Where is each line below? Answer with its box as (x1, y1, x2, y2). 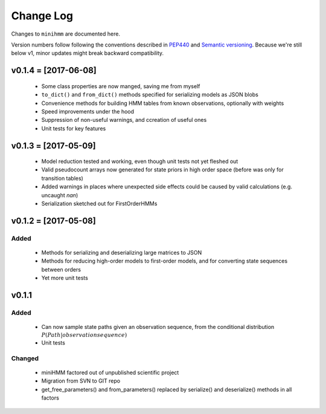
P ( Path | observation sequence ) (41, 331, 127, 338)
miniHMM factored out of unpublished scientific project (41, 369, 179, 377)
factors (41, 394, 60, 401)
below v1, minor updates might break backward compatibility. (11, 49, 164, 57)
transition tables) (41, 174, 84, 182)
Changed (11, 354, 39, 362)
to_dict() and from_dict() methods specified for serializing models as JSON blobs (41, 91, 259, 98)
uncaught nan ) (41, 191, 78, 199)
